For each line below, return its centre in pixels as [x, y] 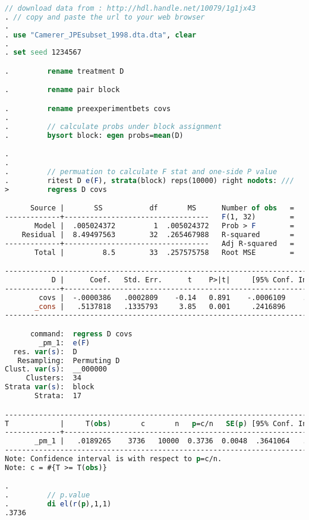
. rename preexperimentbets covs [88, 108]
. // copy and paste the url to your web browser [105, 17]
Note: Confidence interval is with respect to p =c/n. [113, 459]
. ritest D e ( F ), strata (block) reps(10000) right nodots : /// [149, 180]
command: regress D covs [81, 334]
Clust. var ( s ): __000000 [56, 369]
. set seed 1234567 [43, 53]
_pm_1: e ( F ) [64, 343]
